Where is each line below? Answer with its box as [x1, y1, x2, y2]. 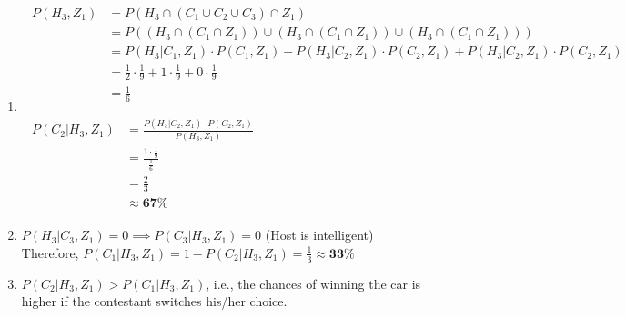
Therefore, [21, 243, 79, 262]
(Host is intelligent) [265, 225, 374, 244]
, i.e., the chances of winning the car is [206, 273, 421, 292]
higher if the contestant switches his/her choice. [21, 292, 288, 311]
